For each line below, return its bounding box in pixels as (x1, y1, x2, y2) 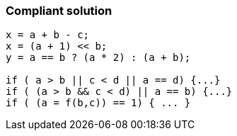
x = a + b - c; (6, 29, 90, 41)
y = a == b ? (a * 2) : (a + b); (6, 52, 191, 64)
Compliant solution (6, 4, 112, 18)
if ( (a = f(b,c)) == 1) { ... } (6, 97, 191, 109)
